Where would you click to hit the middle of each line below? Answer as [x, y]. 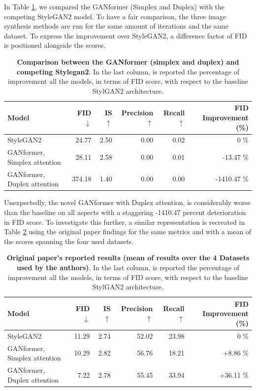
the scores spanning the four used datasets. [69, 241]
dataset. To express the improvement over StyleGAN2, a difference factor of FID [126, 35]
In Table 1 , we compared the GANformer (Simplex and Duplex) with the [114, 6]
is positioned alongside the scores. [55, 45]
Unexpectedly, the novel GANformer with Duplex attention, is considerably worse [127, 202]
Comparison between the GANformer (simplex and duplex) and [128, 61]
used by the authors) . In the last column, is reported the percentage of [128, 267]
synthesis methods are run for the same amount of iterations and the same [116, 26]
